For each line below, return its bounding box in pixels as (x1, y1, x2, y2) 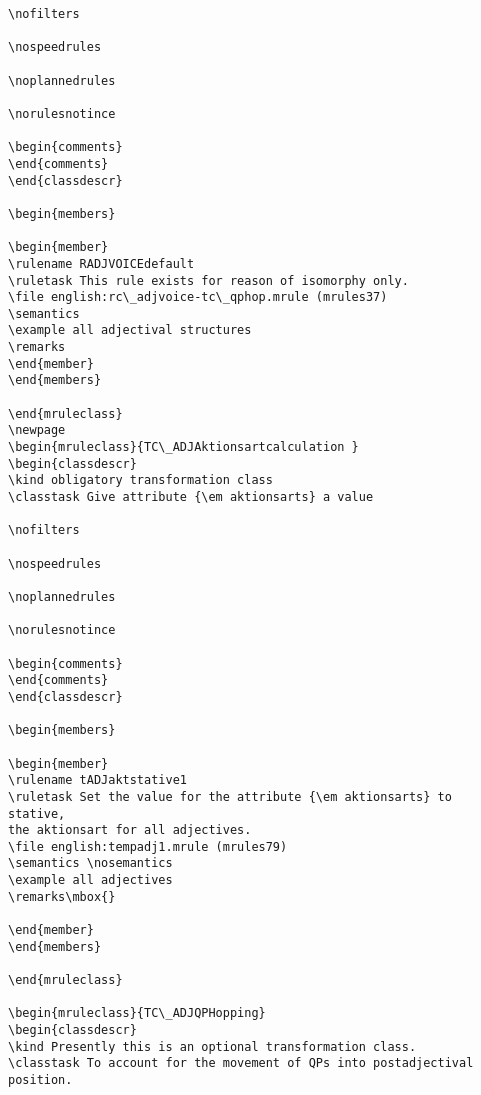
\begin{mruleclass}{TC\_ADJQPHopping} (8, 1006, 266, 1021)
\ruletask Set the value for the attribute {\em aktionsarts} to (8, 789, 452, 804)
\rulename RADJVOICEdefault (8, 256, 195, 271)
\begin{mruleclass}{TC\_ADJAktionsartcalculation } (8, 440, 359, 455)
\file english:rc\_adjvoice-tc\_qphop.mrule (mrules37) (8, 290, 388, 305)
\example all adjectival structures (8, 323, 252, 338)
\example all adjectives (8, 873, 173, 888)
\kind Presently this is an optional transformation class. (8, 1039, 417, 1054)
